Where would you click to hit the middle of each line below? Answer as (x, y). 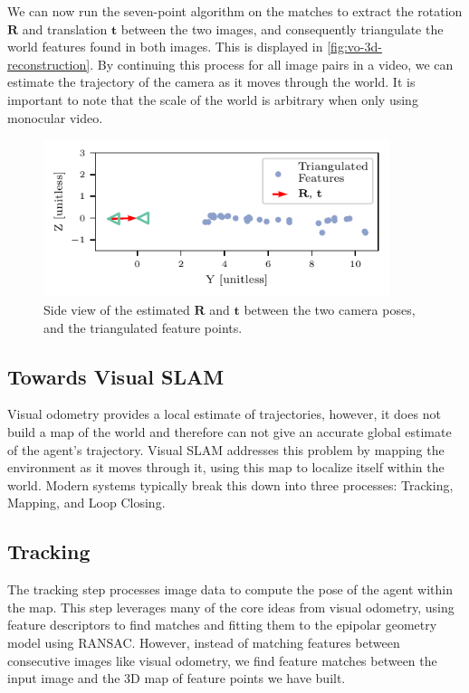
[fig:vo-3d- (354, 47)
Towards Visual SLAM (116, 376)
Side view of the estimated (117, 310)
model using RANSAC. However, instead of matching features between (204, 642)
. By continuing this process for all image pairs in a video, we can (272, 64)
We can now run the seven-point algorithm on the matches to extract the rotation (235, 11)
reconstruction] (49, 64)
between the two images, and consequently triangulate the (282, 28)
